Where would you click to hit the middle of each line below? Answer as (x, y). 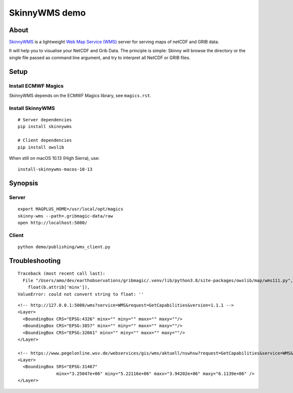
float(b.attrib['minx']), (59, 287)
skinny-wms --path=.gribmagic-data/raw (65, 216)
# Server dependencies (45, 120)
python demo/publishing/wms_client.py (64, 247)
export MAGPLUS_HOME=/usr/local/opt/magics (71, 209)
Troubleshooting (35, 261)
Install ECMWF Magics (36, 86)
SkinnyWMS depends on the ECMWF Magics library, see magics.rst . (80, 96)
